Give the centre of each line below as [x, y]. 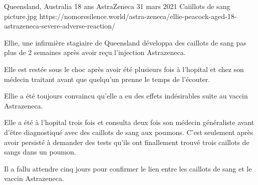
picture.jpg [21, 16]
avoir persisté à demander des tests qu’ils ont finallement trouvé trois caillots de [127, 142]
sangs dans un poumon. [40, 152]
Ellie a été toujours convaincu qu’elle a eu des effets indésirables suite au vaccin [126, 96]
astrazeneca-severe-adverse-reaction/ [60, 26]
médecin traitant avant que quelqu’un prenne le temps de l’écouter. [107, 79]
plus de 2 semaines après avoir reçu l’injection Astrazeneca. [95, 52]
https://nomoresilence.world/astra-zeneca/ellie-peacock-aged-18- [138, 16]
